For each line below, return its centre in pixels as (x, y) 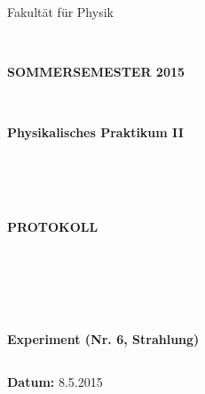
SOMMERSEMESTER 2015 (96, 72)
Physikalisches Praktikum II (95, 131)
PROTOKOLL (53, 226)
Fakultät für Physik (60, 12)
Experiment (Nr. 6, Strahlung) (103, 338)
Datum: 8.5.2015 (55, 381)
